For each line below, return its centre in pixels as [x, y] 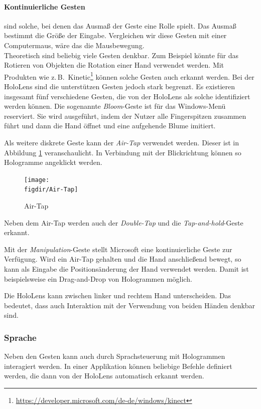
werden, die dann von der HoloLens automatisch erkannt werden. [104, 376]
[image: [37, 180]
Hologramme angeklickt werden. [53, 162]
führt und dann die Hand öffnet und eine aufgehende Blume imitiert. [110, 126]
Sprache [20, 337]
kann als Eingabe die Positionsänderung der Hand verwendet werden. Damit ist [126, 269]
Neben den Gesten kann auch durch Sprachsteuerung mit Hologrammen [115, 356]
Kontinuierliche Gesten [45, 6]
